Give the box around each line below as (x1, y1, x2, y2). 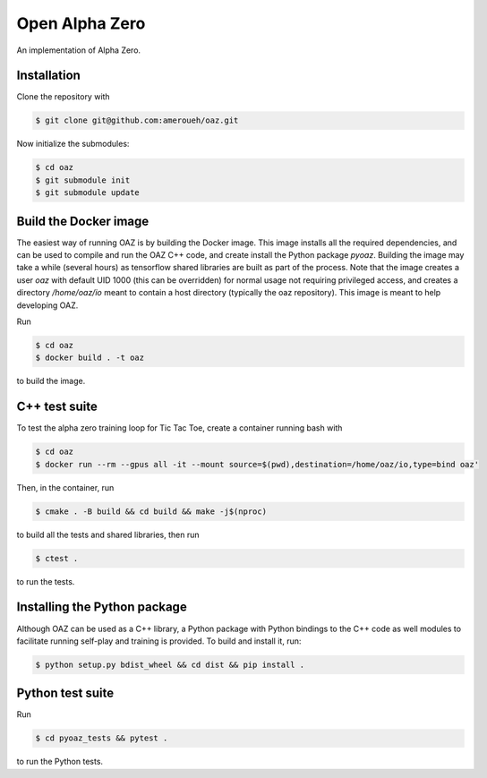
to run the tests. (16, 576, 75, 586)
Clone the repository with (16, 91, 111, 102)
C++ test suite (16, 399, 98, 415)
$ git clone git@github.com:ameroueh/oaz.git (35, 115, 239, 125)
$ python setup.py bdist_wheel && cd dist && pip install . (35, 659, 305, 670)
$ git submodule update (35, 188, 141, 198)
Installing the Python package (16, 600, 187, 615)
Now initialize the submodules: (16, 139, 130, 150)
